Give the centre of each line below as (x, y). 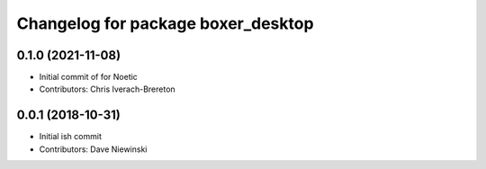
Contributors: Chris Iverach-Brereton (107, 89)
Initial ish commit (71, 137)
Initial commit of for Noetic (89, 77)
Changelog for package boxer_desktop (165, 23)
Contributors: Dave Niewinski (93, 149)
